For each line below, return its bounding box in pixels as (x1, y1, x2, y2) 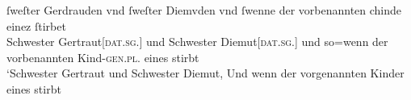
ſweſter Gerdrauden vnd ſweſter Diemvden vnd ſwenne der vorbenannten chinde (6, 2, 402, 18)
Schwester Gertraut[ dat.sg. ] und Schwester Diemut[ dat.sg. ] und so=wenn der (6, 33, 388, 50)
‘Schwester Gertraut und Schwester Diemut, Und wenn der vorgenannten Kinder (6, 65, 405, 81)
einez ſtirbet (6, 17, 66, 34)
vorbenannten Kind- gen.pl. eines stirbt (6, 48, 199, 65)
